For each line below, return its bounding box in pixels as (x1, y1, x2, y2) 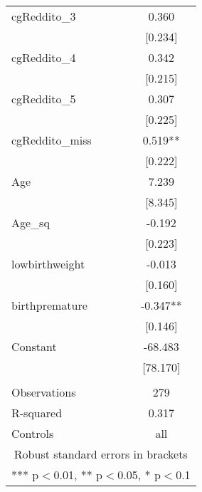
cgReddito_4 (11, 49, 76, 66)
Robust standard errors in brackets (14, 446, 188, 462)
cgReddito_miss (11, 132, 92, 148)
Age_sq (11, 214, 50, 231)
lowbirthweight (11, 256, 85, 272)
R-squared (11, 404, 63, 421)
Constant (11, 338, 57, 355)
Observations (11, 384, 76, 400)
